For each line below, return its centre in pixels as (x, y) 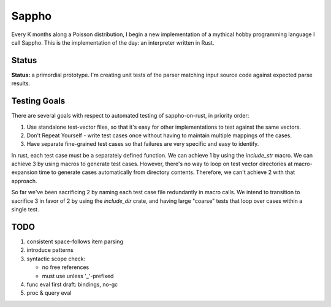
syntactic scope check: (56, 259)
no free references (66, 267)
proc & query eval (49, 293)
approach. (24, 181)
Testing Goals (38, 101)
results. (21, 83)
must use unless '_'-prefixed (78, 276)
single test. (25, 210)
